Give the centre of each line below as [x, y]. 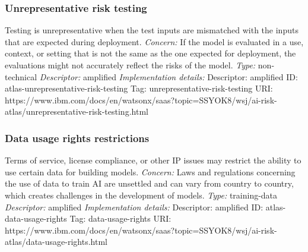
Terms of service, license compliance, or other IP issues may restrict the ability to [153, 160]
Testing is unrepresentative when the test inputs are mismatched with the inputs [152, 30]
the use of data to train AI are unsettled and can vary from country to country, [149, 183]
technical [21, 76]
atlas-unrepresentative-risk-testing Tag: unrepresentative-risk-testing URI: [139, 88]
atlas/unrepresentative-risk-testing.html [77, 111]
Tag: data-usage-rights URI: [120, 218]
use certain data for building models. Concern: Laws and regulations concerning [150, 171]
